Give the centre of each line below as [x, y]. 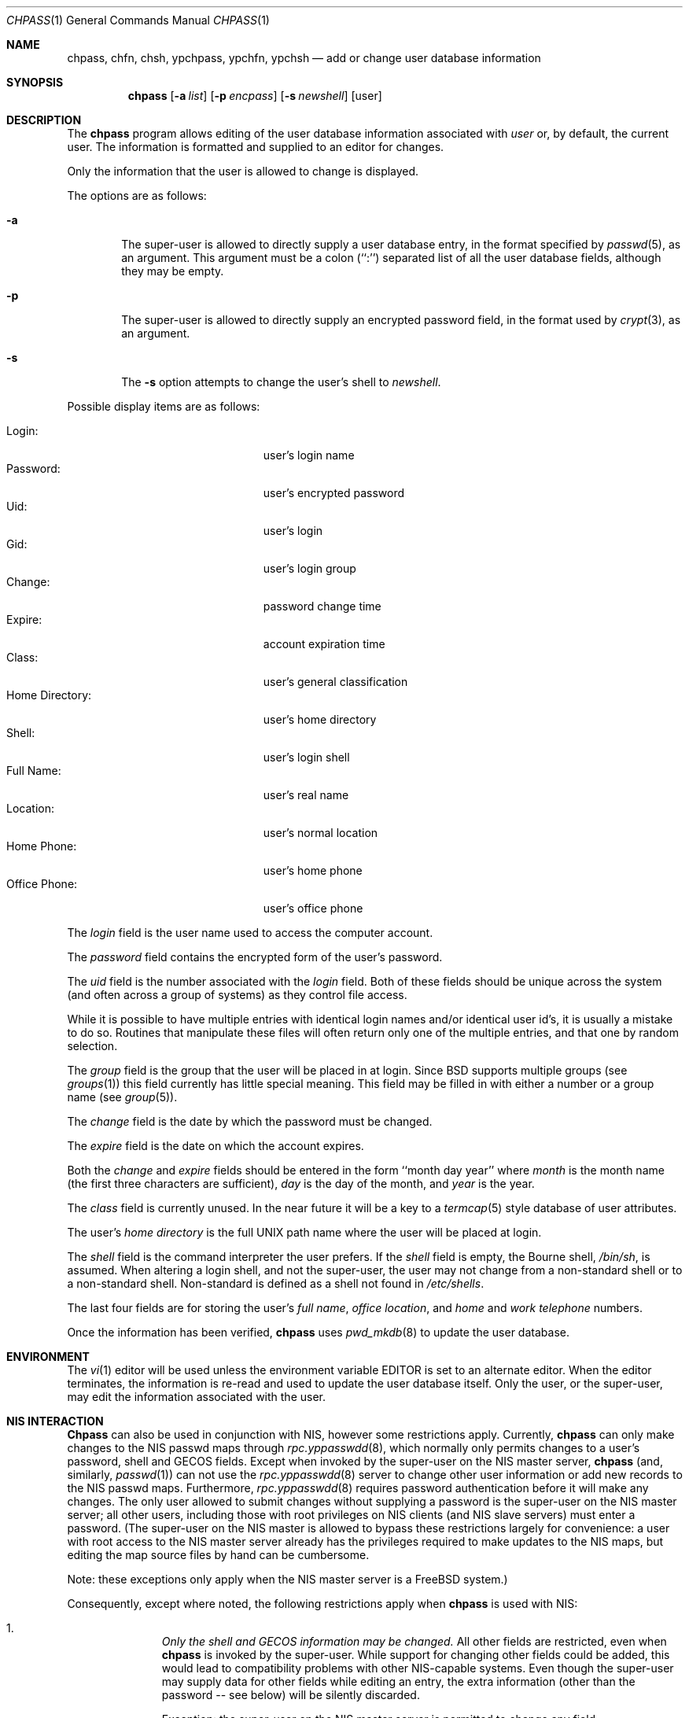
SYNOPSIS [35, 82]
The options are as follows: [137, 195]
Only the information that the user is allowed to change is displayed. [243, 171]
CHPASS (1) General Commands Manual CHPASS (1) [138, 20]
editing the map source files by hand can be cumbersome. [218, 1555]
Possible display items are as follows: [164, 406]
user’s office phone [313, 908]
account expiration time [324, 644]
